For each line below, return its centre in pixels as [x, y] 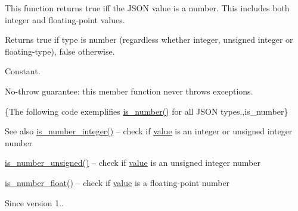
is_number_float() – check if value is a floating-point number [117, 182]
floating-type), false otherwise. [60, 51]
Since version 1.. [34, 202]
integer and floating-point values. [65, 19]
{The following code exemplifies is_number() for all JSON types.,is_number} [147, 111]
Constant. [23, 71]
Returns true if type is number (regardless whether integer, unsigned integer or [149, 40]
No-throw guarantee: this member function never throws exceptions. [129, 91]
